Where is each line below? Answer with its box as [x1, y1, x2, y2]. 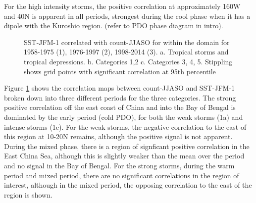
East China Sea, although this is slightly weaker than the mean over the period [4, 151, 245, 161]
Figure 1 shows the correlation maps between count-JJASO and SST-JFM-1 [4, 83, 235, 93]
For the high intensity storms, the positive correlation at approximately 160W [4, 1, 241, 11]
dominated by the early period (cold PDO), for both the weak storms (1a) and [4, 111, 243, 122]
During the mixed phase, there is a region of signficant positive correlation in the [4, 141, 250, 151]
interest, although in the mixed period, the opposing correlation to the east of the [4, 180, 252, 190]
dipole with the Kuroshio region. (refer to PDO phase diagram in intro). [4, 20, 223, 31]
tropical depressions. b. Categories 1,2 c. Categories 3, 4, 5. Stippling [24, 56, 233, 66]
